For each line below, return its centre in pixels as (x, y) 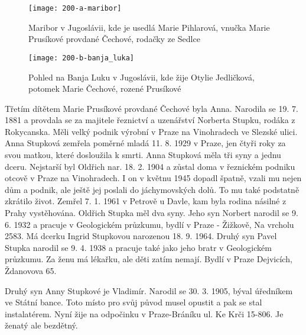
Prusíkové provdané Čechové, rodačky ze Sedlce (114, 39)
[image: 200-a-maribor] (75, 8)
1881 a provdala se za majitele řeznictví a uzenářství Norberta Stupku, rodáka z (150, 120)
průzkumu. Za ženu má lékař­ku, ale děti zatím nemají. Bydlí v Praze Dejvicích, (149, 259)
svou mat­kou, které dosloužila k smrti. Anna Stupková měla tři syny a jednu (143, 155)
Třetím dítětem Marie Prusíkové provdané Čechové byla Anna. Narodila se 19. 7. (152, 108)
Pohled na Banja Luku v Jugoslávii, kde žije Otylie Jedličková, (141, 77)
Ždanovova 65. (31, 270)
